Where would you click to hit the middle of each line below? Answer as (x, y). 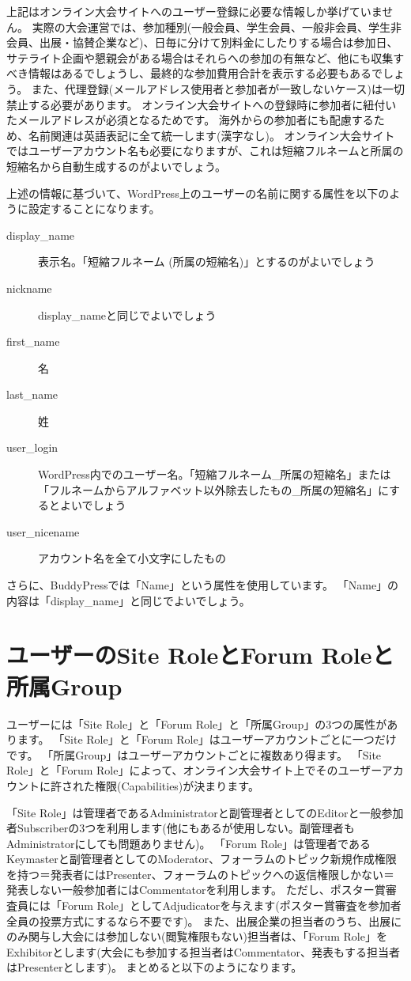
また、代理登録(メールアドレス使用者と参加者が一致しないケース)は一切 (218, 88)
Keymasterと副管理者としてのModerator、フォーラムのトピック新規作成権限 (202, 859)
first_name (33, 341)
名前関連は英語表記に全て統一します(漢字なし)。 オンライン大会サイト (211, 135)
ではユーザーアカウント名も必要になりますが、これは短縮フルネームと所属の (205, 151)
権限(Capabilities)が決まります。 (177, 785)
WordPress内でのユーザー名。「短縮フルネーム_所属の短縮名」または (215, 474)
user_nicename (43, 531)
